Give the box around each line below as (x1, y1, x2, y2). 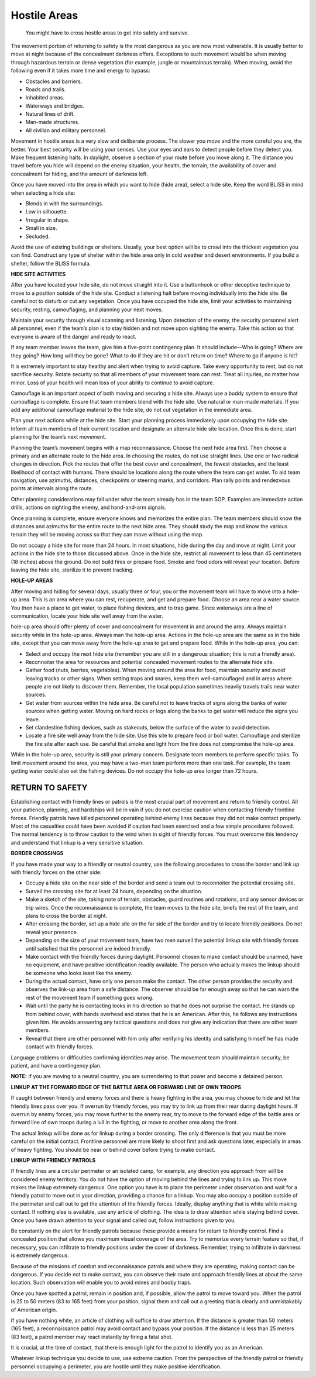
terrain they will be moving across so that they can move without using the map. (11, 531, 204, 538)
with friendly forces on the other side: (11, 869, 102, 876)
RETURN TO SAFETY (11, 783, 88, 793)
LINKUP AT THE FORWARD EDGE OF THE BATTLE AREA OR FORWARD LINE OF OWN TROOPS (11, 1083, 242, 1090)
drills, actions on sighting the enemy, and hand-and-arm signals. (11, 504, 167, 511)
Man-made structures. (25, 119, 80, 126)
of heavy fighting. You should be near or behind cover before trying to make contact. (11, 1146, 216, 1153)
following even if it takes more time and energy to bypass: (11, 67, 150, 74)
